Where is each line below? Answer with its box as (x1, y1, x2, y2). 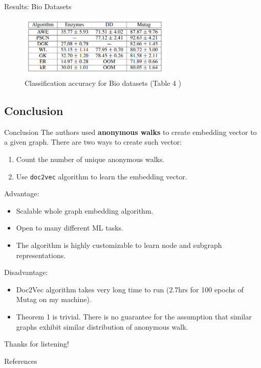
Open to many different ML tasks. (16, 222, 124, 233)
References (4, 355, 37, 366)
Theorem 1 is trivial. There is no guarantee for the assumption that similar (16, 311, 252, 322)
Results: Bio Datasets (4, 1, 72, 11)
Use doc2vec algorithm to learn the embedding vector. (16, 171, 187, 181)
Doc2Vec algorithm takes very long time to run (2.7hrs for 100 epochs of (16, 284, 244, 294)
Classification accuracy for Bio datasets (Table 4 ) (25, 78, 182, 88)
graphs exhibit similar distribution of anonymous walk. (16, 321, 188, 332)
